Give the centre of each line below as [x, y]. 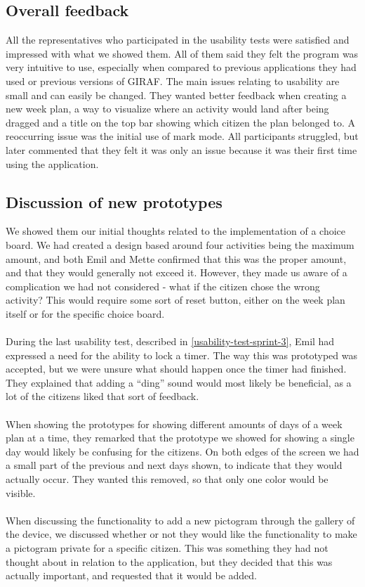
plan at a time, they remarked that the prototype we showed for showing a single [180, 438]
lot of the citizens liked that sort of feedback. [102, 396]
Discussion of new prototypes [114, 201]
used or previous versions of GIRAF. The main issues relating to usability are [173, 80]
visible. [21, 492]
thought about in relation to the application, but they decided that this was [169, 561]
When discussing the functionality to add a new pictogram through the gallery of [180, 520]
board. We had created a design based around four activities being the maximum [180, 244]
